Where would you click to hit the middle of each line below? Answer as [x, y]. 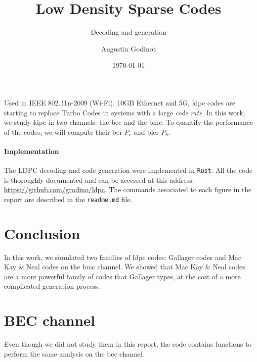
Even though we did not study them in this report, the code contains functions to [128, 344]
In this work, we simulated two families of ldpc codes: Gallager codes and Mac [123, 257]
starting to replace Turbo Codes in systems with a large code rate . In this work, [125, 112]
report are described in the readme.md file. [68, 199]
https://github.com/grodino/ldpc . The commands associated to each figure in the [128, 189]
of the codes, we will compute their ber [63, 131]
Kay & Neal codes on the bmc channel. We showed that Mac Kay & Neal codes [125, 267]
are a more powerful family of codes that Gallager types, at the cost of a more [122, 276]
